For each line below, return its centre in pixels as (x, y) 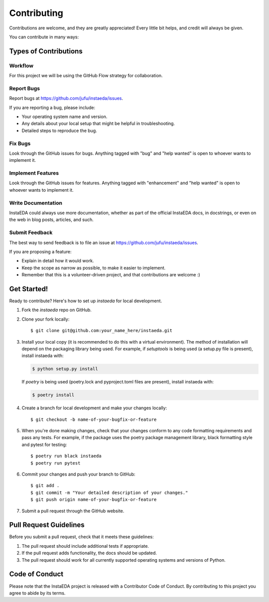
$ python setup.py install (65, 369)
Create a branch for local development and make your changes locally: (94, 408)
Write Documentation (36, 203)
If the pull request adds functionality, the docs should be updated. (89, 553)
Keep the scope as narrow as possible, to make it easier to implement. (94, 268)
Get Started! (29, 289)
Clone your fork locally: (46, 319)
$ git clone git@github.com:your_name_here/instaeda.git (102, 331)
